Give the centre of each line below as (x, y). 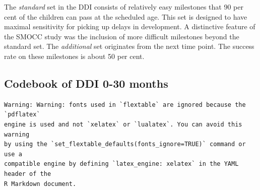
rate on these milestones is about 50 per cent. (74, 56)
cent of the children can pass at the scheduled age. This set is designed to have (126, 16)
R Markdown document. (40, 184)
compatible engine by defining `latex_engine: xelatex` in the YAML (121, 164)
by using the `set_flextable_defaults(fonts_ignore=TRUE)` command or (125, 144)
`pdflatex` (22, 115)
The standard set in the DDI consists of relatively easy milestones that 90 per (124, 7)
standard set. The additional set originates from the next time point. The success (129, 46)
